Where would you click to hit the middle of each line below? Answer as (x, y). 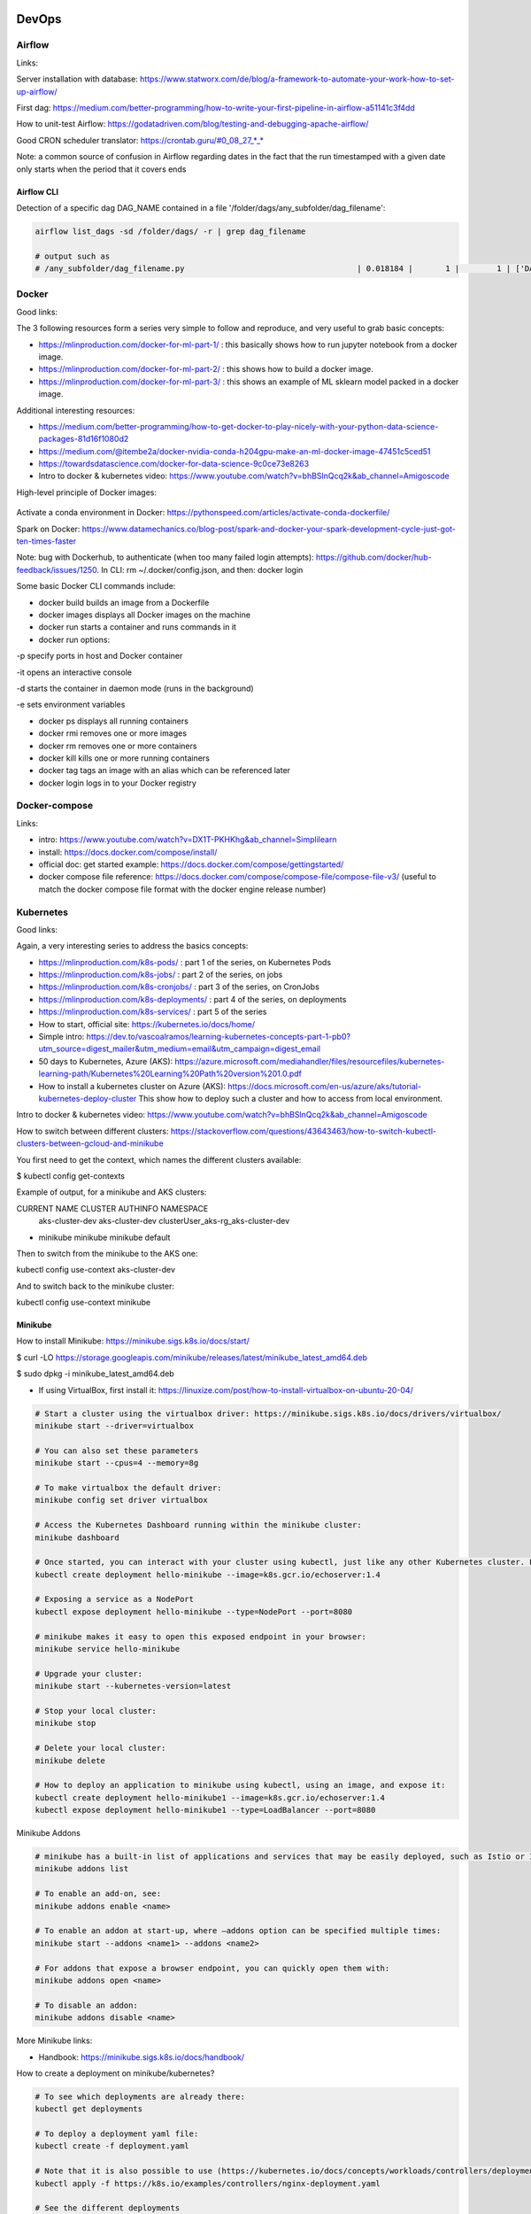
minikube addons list (82, 1869)
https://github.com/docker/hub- (374, 557)
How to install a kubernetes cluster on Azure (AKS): (132, 1086)
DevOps (39, 19)
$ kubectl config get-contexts (71, 1176)
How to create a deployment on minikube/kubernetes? (115, 2073)
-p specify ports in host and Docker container (100, 656)
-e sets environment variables (71, 705)
